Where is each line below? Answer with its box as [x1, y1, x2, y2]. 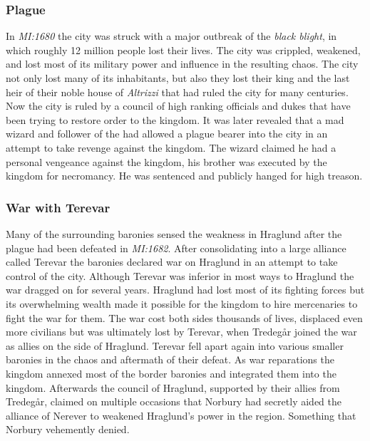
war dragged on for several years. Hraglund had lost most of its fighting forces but [6, 282, 365, 297]
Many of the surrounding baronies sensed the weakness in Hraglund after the [6, 226, 342, 241]
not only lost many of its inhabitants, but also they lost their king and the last [6, 71, 350, 85]
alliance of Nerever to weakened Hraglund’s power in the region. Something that [6, 408, 356, 422]
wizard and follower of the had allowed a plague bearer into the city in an [6, 126, 328, 141]
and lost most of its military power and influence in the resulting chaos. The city [6, 56, 359, 71]
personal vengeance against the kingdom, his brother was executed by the [6, 154, 327, 169]
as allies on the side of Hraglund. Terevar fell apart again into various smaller [6, 338, 344, 353]
